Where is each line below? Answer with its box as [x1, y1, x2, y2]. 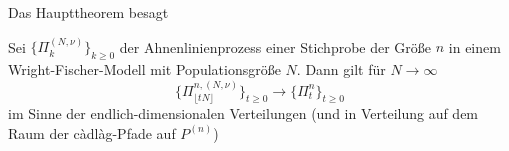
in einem [448, 36, 501, 57]
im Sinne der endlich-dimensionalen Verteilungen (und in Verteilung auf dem [8, 103, 479, 124]
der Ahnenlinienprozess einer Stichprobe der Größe [119, 36, 432, 57]
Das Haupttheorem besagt [8, 2, 169, 22]
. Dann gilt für [296, 59, 386, 80]
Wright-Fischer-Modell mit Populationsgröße [8, 59, 281, 80]
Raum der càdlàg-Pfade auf [8, 122, 176, 143]
